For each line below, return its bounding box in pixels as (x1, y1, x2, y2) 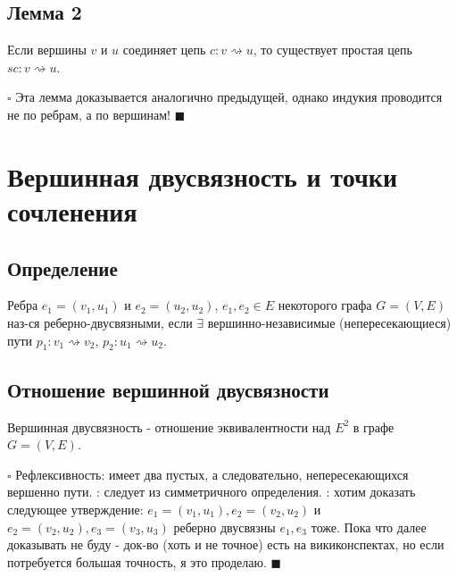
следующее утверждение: (7, 499, 144, 518)
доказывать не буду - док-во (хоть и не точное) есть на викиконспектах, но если (7, 535, 445, 554)
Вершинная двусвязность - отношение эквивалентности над (7, 417, 331, 436)
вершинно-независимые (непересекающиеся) (207, 313, 452, 331)
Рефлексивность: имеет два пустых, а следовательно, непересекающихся (15, 464, 409, 483)
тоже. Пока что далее (311, 517, 427, 536)
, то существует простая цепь (253, 40, 412, 59)
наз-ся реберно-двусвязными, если (7, 313, 193, 331)
